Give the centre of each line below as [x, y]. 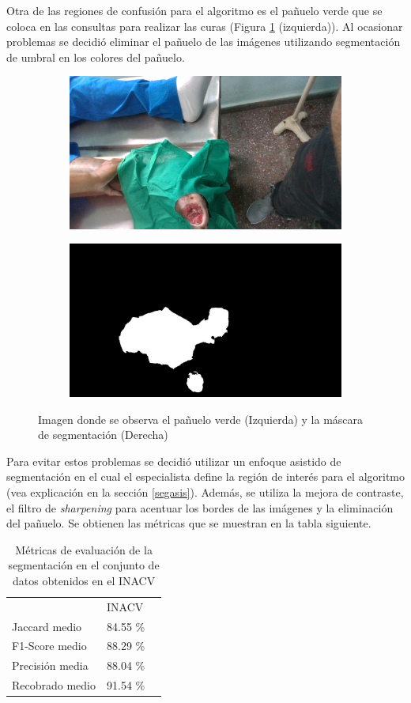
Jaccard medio [47, 626]
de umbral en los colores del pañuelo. [96, 57]
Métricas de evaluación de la [84, 549]
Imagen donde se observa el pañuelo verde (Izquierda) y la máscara [201, 419]
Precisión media [50, 665]
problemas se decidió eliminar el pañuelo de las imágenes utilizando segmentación [204, 42]
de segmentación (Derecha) [103, 435]
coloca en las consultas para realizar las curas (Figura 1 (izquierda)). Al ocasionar [205, 26]
